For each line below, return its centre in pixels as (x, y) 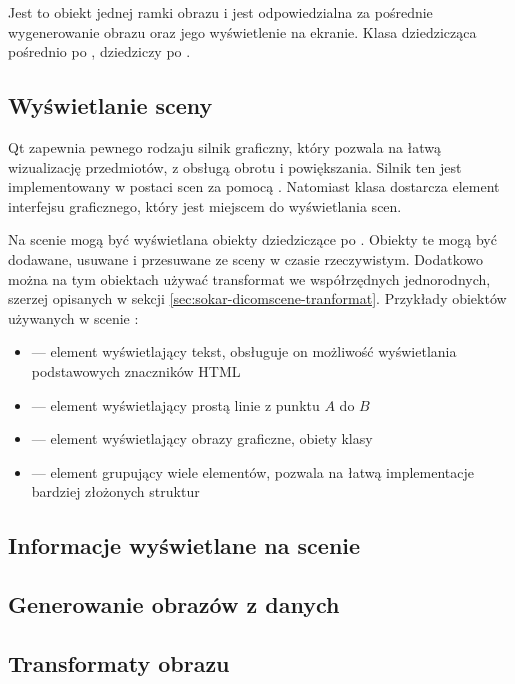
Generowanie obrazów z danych (174, 604)
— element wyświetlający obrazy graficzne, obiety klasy (202, 438)
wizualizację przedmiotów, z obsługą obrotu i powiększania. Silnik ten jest (235, 166)
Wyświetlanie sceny (110, 105)
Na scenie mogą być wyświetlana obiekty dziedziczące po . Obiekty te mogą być (252, 239)
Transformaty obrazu (119, 662)
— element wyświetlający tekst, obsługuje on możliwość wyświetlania (244, 351)
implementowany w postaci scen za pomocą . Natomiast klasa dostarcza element (254, 186)
